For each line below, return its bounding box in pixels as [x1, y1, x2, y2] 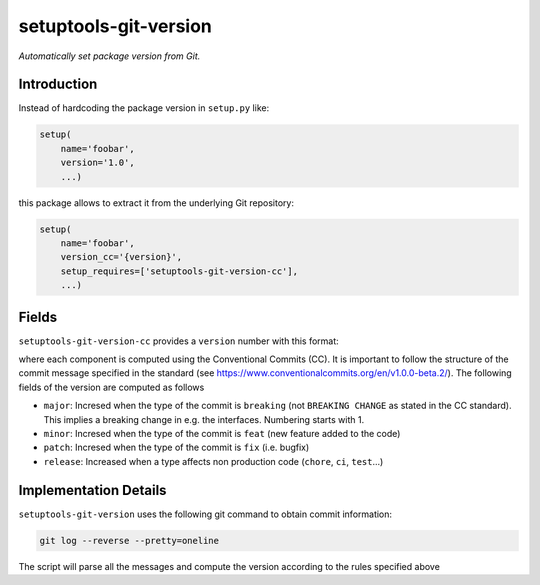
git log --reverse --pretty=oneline [39, 535, 220, 546]
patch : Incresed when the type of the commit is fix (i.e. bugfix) [43, 441, 310, 454]
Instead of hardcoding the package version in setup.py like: [18, 102, 270, 114]
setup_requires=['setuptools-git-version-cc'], [60, 265, 299, 277]
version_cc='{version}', [60, 251, 183, 263]
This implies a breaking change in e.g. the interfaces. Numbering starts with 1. [43, 413, 365, 425]
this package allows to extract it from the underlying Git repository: [18, 196, 295, 209]
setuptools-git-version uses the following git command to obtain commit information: [18, 508, 393, 520]
